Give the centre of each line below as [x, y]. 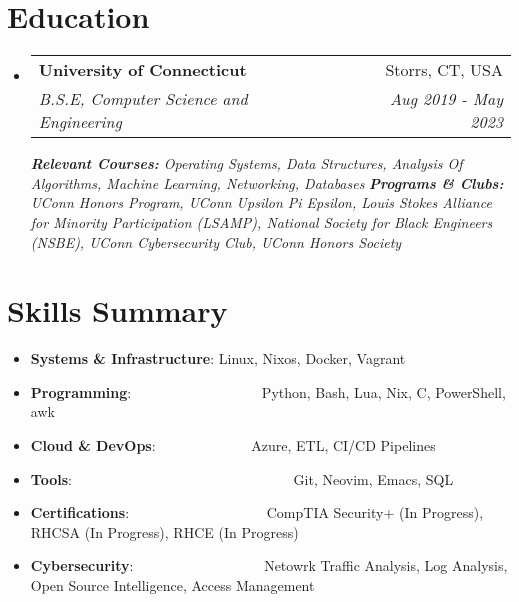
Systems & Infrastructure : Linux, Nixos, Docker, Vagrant [218, 358]
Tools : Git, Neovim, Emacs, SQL [242, 478]
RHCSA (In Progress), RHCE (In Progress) [164, 531]
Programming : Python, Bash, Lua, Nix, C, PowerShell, [268, 391]
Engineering [80, 122]
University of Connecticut [142, 70]
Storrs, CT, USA [444, 70]
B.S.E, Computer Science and [143, 99]
